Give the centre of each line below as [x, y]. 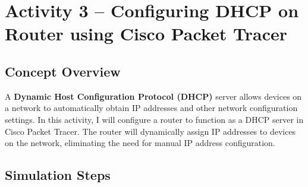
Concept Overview [63, 71]
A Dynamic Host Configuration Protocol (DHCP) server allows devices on [153, 96]
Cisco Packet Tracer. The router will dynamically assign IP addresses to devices [150, 131]
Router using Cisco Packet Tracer [146, 34]
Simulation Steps [58, 175]
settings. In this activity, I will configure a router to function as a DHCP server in [154, 119]
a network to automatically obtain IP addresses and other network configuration [151, 108]
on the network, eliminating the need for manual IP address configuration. [140, 143]
